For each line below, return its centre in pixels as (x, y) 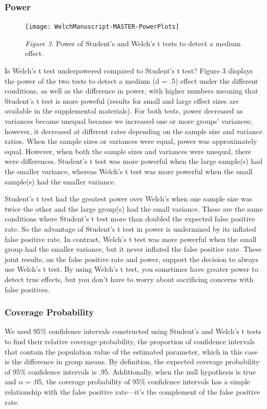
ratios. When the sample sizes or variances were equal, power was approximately (131, 141)
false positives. (27, 289)
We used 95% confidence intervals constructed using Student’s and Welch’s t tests (133, 331)
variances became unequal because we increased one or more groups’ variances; (128, 121)
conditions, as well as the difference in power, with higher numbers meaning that (131, 91)
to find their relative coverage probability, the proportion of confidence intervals (130, 341)
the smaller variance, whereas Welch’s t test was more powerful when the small (129, 171)
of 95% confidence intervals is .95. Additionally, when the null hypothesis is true (130, 371)
